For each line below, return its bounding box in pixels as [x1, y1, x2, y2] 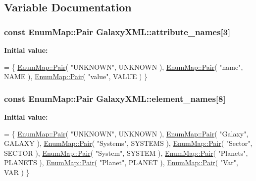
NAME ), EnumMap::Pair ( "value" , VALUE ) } [4, 71, 148, 82]
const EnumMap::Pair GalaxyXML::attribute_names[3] [4, 25, 231, 38]
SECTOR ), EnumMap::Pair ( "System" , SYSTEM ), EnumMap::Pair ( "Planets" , [4, 147, 248, 158]
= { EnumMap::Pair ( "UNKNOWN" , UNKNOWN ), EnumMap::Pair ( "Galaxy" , [4, 128, 249, 138]
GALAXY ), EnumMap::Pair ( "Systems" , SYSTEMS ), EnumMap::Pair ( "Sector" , [4, 138, 253, 148]
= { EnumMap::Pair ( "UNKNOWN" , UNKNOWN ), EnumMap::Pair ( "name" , [4, 61, 243, 72]
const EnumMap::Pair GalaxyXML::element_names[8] [4, 92, 226, 104]
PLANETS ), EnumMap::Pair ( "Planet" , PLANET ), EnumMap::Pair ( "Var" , [4, 157, 238, 168]
